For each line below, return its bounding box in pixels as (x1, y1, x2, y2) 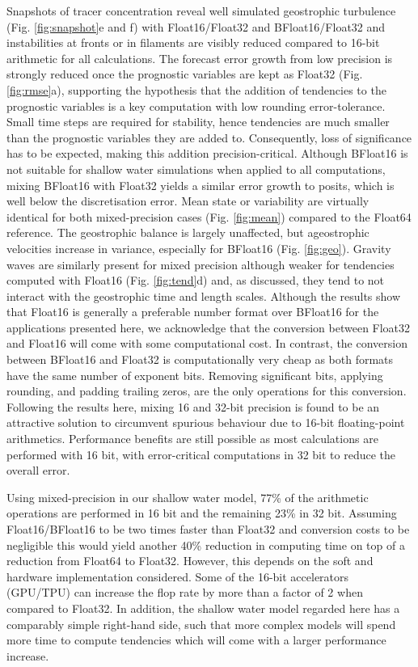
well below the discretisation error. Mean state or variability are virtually (6, 192, 369, 209)
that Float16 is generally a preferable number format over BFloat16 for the (6, 303, 379, 320)
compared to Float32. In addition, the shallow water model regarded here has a (6, 599, 400, 616)
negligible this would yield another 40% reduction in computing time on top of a (6, 536, 405, 553)
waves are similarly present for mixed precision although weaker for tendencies (6, 255, 395, 272)
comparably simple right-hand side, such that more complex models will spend (6, 615, 396, 632)
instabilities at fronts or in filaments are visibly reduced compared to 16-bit (6, 34, 380, 51)
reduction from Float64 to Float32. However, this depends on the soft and (6, 552, 374, 569)
